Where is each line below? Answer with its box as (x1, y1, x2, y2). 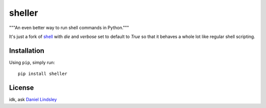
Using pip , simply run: (9, 59, 55, 65)
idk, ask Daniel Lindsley (9, 97, 57, 103)
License (9, 84, 34, 92)
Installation (9, 46, 44, 55)
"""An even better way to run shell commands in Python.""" (9, 25, 129, 31)
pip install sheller (18, 71, 67, 76)
